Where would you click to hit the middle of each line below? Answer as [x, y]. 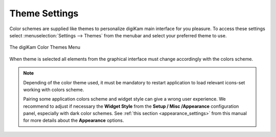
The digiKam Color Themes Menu [45, 47]
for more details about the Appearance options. [74, 121]
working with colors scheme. [54, 89]
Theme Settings [44, 13]
